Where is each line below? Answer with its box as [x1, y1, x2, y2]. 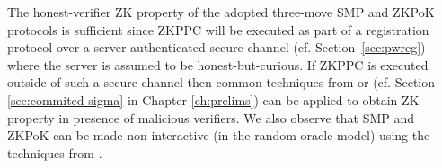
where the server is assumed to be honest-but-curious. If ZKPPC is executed [7, 55, 429, 74]
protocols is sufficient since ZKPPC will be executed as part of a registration [7, 20, 429, 39]
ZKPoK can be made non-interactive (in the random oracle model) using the [7, 126, 430, 145]
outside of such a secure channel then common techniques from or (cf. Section [7, 73, 436, 92]
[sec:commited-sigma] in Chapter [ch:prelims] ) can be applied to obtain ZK [7, 90, 420, 109]
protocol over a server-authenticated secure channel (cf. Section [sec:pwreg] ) [7, 38, 426, 57]
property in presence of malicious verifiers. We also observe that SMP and [7, 108, 415, 127]
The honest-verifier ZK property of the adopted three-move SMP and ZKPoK [7, 3, 435, 21]
